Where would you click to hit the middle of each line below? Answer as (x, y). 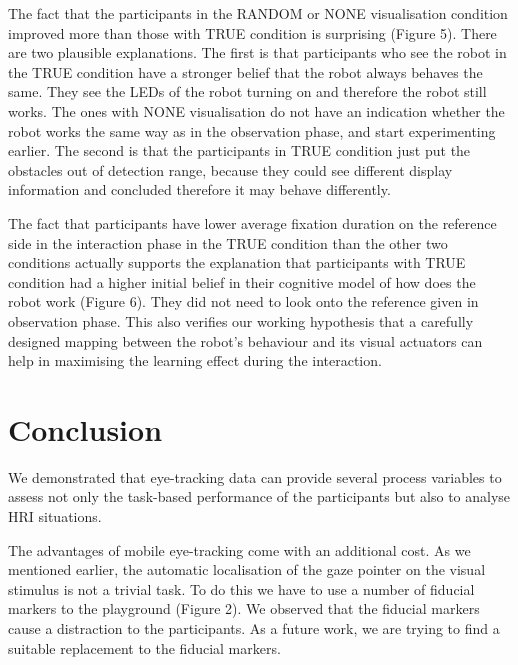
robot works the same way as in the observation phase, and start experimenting (252, 130)
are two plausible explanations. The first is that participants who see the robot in (257, 52)
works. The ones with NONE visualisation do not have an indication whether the (256, 110)
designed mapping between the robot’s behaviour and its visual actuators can (245, 340)
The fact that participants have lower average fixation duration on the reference (252, 222)
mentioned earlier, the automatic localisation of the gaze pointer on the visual (247, 569)
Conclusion (85, 428)
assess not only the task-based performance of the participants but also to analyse (259, 496)
